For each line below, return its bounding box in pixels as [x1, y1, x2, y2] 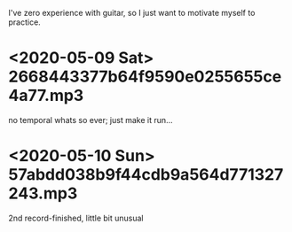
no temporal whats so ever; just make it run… [8, 114, 174, 125]
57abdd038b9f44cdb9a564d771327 [8, 165, 284, 185]
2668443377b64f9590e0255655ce [8, 66, 282, 87]
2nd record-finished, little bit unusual [8, 213, 144, 223]
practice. [8, 17, 41, 27]
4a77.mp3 [8, 86, 84, 105]
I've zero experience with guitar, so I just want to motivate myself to [8, 8, 256, 18]
